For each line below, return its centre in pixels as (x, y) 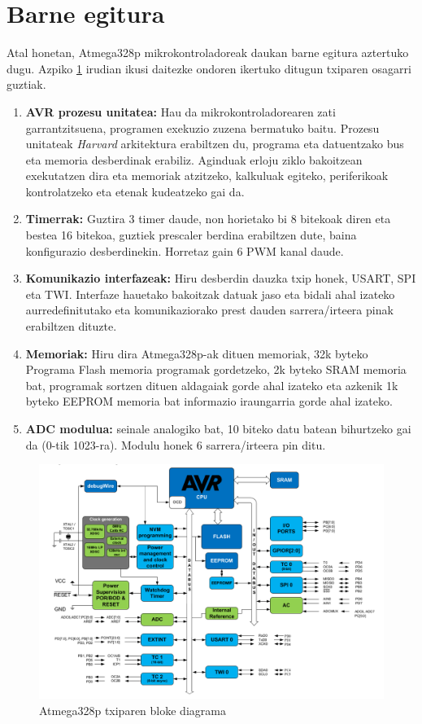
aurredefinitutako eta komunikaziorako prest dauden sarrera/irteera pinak (209, 310)
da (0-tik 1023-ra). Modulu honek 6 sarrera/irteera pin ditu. (176, 444)
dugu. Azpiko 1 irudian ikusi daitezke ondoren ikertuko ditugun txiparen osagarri (209, 68)
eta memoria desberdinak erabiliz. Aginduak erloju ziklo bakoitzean (194, 159)
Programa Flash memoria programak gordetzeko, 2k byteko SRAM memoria (216, 369)
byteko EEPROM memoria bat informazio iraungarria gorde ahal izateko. (209, 401)
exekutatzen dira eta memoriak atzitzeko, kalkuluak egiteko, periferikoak (207, 176)
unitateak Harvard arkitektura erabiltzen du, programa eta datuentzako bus (215, 144)
